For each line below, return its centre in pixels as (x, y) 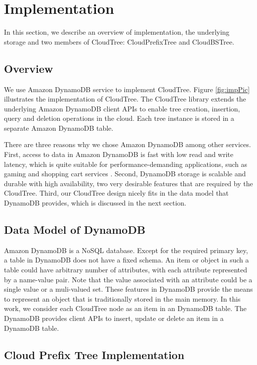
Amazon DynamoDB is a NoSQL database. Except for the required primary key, (126, 250)
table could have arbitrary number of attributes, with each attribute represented (126, 270)
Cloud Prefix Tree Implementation (94, 354)
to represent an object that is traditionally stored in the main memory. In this (122, 298)
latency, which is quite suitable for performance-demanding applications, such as (126, 164)
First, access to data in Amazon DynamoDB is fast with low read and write (119, 154)
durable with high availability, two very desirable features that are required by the (128, 183)
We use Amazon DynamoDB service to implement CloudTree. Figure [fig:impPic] (127, 89)
